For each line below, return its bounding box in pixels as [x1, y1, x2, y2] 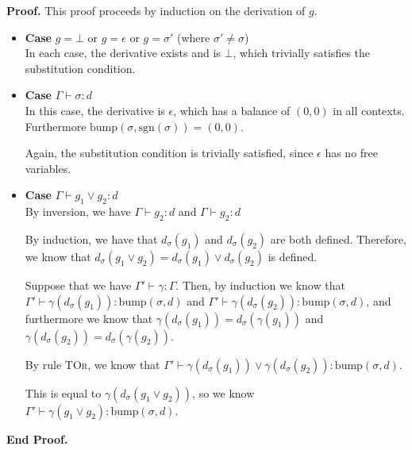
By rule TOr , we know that [25, 356, 160, 372]
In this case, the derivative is [25, 102, 165, 118]
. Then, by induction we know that [175, 276, 345, 293]
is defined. [268, 248, 318, 264]
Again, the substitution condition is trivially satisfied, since [25, 144, 314, 161]
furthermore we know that [25, 310, 153, 326]
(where [176, 29, 210, 45]
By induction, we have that [25, 230, 158, 247]
